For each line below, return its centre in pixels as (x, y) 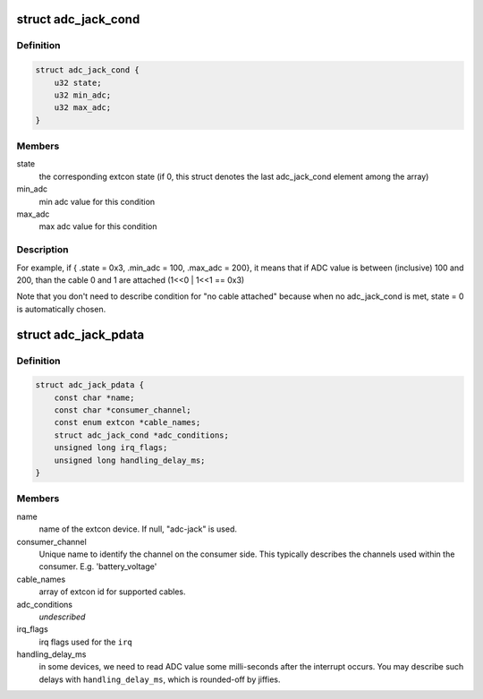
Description (42, 250)
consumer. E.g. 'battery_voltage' (98, 567)
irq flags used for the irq (86, 642)
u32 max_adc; (83, 108)
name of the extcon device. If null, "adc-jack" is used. (138, 529)
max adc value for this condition (98, 226)
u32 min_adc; (83, 95)
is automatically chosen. (61, 309)
